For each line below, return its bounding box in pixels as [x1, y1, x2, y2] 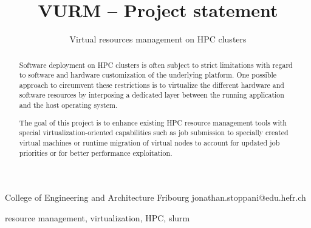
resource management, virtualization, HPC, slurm [5, 211, 190, 224]
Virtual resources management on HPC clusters [69, 33, 247, 45]
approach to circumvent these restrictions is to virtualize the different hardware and [19, 79, 284, 90]
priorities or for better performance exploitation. [19, 147, 173, 158]
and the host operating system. [19, 100, 118, 110]
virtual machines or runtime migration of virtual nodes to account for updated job [19, 138, 280, 147]
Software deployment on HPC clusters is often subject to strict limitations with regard [19, 59, 293, 70]
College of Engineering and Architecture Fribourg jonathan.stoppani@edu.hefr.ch [5, 191, 306, 204]
